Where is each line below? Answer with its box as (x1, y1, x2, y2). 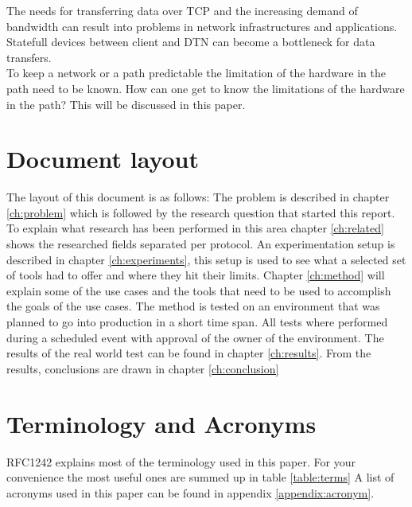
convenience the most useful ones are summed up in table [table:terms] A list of (6, 469, 395, 486)
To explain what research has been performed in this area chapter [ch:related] (6, 220, 384, 236)
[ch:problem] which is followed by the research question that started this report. (6, 204, 395, 220)
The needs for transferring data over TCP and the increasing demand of (6, 2, 358, 18)
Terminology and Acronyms (6, 407, 317, 439)
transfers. (6, 49, 52, 65)
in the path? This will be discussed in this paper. (6, 96, 246, 112)
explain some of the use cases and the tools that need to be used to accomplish (6, 282, 391, 298)
